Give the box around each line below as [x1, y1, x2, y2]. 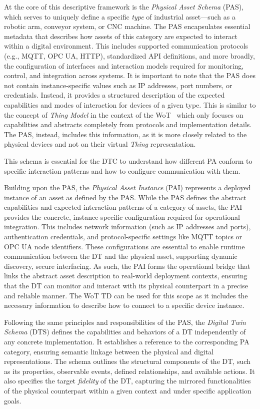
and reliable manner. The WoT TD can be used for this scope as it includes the [4, 290, 248, 300]
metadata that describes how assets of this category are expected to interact [4, 31, 237, 41]
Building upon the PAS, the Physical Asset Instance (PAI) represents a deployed [4, 182, 251, 193]
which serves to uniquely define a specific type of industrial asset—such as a [4, 11, 235, 22]
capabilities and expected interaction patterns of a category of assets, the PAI [4, 202, 242, 212]
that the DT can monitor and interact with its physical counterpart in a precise [4, 280, 248, 291]
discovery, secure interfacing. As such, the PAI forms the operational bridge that [4, 260, 250, 271]
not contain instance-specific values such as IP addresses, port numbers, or [4, 80, 232, 90]
